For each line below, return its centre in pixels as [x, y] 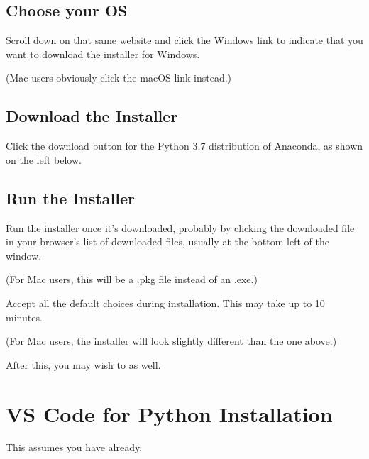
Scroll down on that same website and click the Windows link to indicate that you [184, 40]
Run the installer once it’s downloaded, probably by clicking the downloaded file [180, 227]
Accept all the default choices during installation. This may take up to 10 [165, 303]
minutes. [24, 317]
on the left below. [44, 159]
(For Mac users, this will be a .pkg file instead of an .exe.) [132, 279]
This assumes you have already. [74, 447]
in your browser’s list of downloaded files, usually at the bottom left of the [167, 242]
